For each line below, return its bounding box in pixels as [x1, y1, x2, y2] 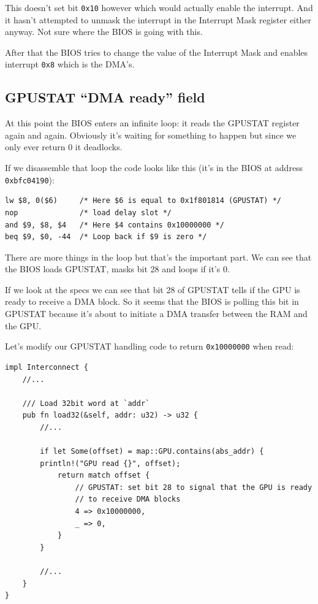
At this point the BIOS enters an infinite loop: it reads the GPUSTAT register [5, 117, 300, 129]
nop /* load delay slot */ [5, 208, 172, 217]
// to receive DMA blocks [75, 495, 181, 504]
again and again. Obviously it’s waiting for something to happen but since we [5, 128, 297, 141]
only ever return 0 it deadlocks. [5, 140, 123, 153]
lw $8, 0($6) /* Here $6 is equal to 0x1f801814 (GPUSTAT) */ [5, 196, 282, 205]
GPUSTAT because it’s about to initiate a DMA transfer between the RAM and [5, 307, 308, 320]
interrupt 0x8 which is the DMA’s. [5, 58, 135, 71]
